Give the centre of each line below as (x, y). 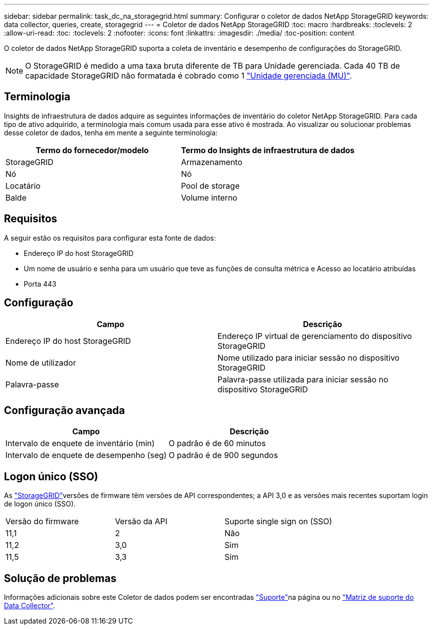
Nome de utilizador (41, 362)
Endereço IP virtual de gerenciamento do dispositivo (315, 336)
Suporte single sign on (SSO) (278, 522)
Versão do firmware (42, 522)
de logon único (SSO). (40, 504)
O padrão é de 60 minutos (217, 443)
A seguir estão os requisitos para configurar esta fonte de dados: (110, 238)
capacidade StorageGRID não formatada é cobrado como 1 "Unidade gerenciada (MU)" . (189, 76)
